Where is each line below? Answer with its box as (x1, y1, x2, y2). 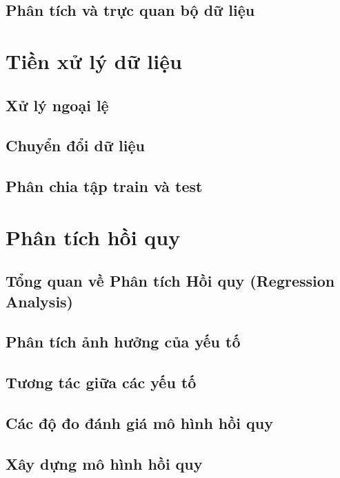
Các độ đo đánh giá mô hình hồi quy (6, 412, 274, 433)
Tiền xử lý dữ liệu (6, 46, 182, 75)
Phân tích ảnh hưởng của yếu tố (6, 331, 241, 352)
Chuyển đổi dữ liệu (6, 135, 145, 156)
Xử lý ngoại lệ (6, 94, 109, 115)
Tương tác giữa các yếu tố (6, 372, 197, 393)
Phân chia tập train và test (6, 175, 203, 197)
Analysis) (6, 290, 74, 312)
